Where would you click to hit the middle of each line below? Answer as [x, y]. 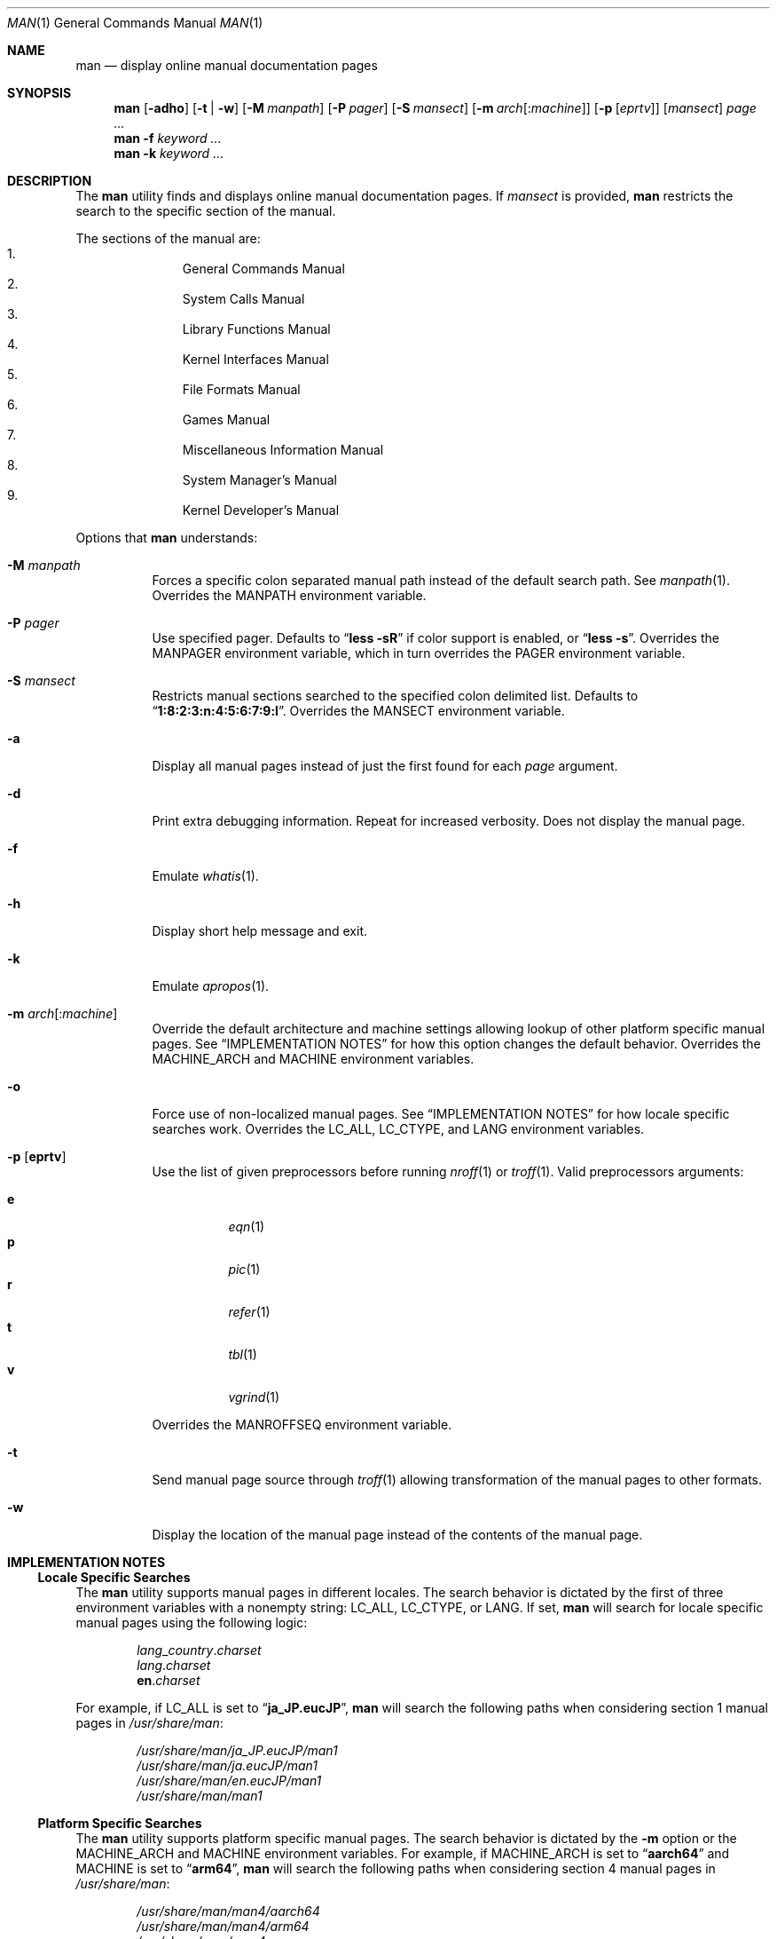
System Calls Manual [243, 299]
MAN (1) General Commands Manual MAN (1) [135, 23]
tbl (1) [243, 1354]
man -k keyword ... [169, 153]
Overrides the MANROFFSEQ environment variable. [302, 1425]
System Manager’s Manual [259, 480]
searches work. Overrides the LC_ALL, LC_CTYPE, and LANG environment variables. [398, 1129]
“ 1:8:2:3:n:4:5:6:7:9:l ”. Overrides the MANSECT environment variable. [358, 711]
